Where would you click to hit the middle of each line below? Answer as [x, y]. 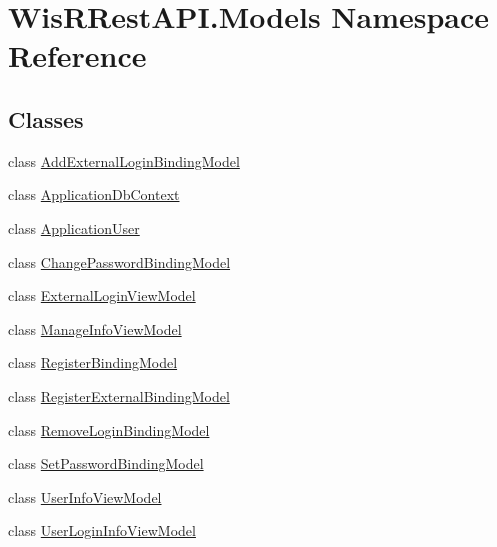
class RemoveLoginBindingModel [109, 429]
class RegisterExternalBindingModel [119, 395]
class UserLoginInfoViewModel [102, 530]
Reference [77, 55]
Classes [46, 118]
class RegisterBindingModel [93, 362]
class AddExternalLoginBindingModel [124, 160]
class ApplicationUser [74, 227]
